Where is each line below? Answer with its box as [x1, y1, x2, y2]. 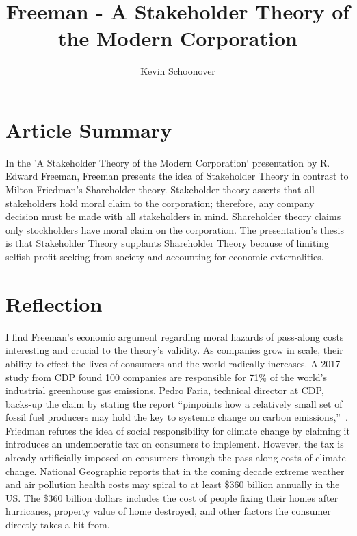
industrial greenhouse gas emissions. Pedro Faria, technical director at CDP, [5, 383, 324, 398]
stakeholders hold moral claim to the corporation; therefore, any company [5, 195, 315, 210]
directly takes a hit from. [5, 517, 110, 532]
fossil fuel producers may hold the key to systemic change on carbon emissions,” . [5, 410, 348, 424]
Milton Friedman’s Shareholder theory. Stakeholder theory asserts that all [5, 182, 315, 197]
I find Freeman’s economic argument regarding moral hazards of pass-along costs [5, 329, 344, 343]
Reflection [5, 289, 103, 317]
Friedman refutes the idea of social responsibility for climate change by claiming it [5, 423, 350, 437]
